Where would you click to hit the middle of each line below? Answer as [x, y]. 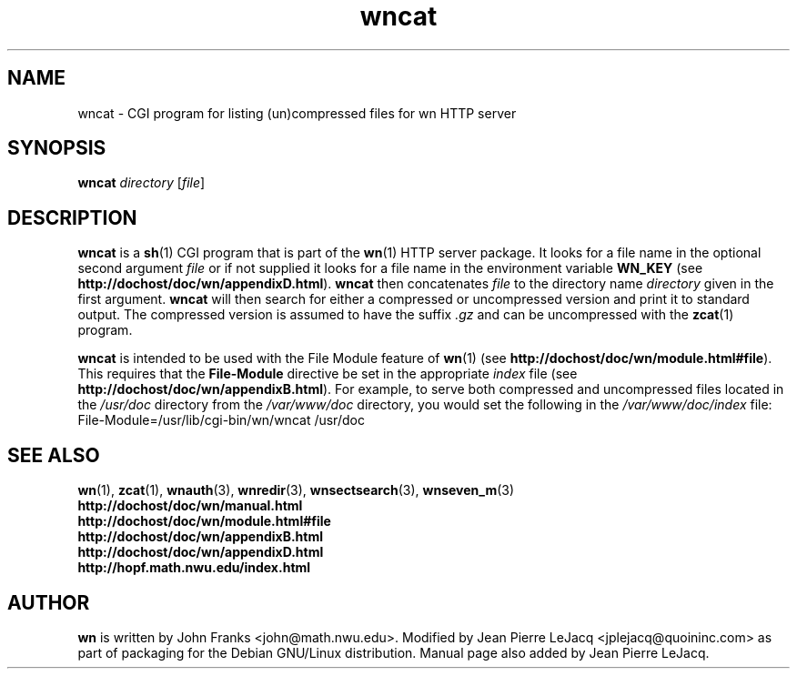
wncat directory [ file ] [141, 183]
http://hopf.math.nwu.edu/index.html [194, 568]
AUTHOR [49, 602]
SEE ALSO [54, 455]
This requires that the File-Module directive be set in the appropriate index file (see [328, 374]
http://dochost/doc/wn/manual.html [190, 506]
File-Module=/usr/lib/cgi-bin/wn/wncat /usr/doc [221, 420]
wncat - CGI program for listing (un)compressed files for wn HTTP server [297, 113]
